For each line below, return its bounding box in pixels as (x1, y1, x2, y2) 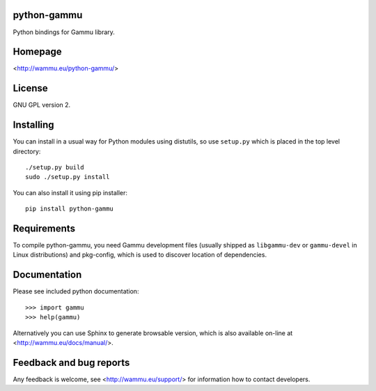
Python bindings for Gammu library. (13, 28, 115, 36)
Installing (13, 119, 55, 131)
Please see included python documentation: (13, 287, 139, 296)
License (13, 82, 48, 94)
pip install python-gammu (25, 205, 114, 213)
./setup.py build (25, 164, 84, 171)
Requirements (13, 223, 76, 234)
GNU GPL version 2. (13, 101, 71, 109)
